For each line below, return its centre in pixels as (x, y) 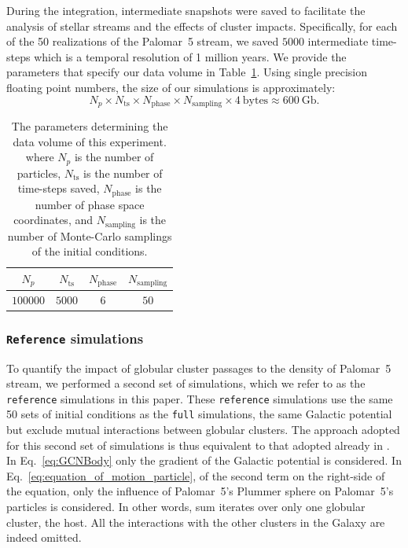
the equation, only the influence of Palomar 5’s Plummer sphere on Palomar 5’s (200, 491)
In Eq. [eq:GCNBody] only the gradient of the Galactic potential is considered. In (204, 460)
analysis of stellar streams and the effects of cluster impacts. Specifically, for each (202, 26)
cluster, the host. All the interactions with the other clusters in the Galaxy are (196, 522)
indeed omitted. (44, 537)
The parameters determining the (90, 126)
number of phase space (90, 204)
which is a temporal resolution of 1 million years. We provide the (190, 56)
